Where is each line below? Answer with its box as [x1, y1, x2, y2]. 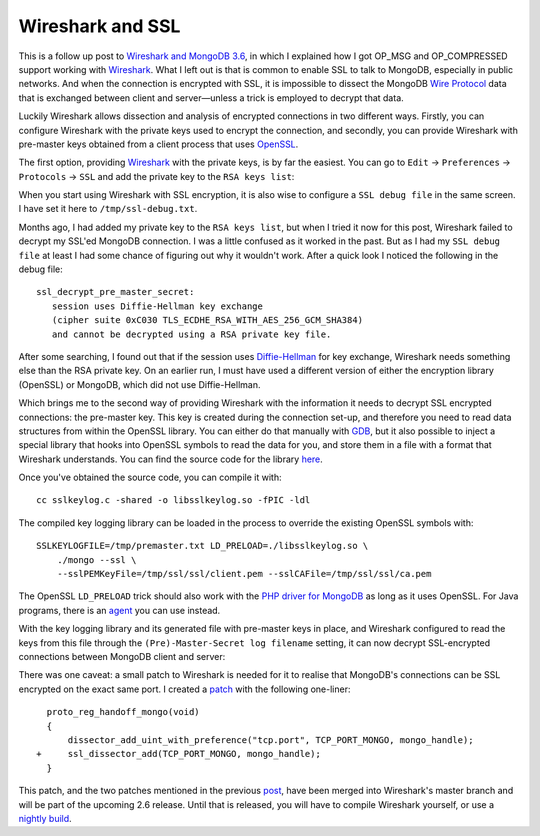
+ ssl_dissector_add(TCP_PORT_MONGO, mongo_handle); [36, 748, 322, 760]
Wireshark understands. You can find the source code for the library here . [18, 453, 324, 465]
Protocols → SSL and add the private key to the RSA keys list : [18, 170, 295, 182]
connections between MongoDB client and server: [18, 651, 226, 662]
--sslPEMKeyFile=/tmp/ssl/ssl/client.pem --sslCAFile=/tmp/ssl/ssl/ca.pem [56, 568, 432, 580]
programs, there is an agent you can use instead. [18, 604, 221, 616]
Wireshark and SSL [18, 15, 181, 37]
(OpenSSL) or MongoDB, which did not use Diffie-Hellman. [18, 378, 261, 390]
